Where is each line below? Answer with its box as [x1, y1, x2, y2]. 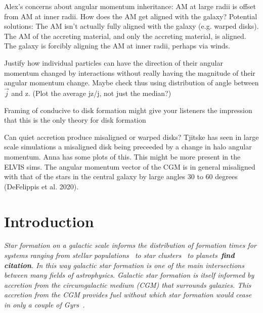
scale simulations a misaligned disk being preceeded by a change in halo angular [4, 141, 252, 152]
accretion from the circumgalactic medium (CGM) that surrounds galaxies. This [4, 279, 251, 290]
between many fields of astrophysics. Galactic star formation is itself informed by [4, 270, 254, 280]
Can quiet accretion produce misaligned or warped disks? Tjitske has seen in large [4, 131, 259, 142]
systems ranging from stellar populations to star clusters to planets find [4, 250, 235, 260]
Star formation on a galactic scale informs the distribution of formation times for [4, 240, 256, 250]
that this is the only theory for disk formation [4, 115, 146, 125]
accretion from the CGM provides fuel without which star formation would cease [4, 289, 252, 300]
